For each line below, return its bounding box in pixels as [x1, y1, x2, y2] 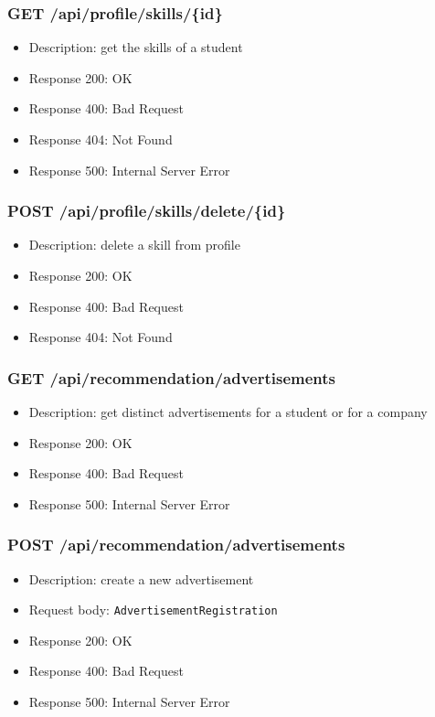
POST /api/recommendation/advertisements [7, 533, 345, 556]
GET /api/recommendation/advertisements [7, 366, 336, 389]
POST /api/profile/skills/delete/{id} [7, 199, 286, 222]
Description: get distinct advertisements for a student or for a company [28, 402, 428, 421]
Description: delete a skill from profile [28, 235, 240, 254]
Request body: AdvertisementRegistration [28, 600, 278, 619]
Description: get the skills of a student [28, 37, 243, 57]
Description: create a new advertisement [28, 569, 254, 588]
